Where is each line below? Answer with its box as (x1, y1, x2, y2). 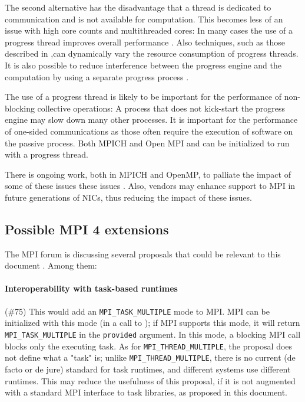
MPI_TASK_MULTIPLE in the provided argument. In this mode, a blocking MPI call (5, 328, 301, 340)
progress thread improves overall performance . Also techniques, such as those (5, 35, 286, 48)
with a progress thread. (5, 148, 88, 161)
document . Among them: (5, 259, 97, 272)
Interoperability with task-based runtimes (5, 282, 178, 295)
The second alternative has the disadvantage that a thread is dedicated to (5, 1, 271, 13)
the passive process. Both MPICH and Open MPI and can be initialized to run (5, 136, 290, 149)
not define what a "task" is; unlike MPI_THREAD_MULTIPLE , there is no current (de (5, 351, 296, 364)
